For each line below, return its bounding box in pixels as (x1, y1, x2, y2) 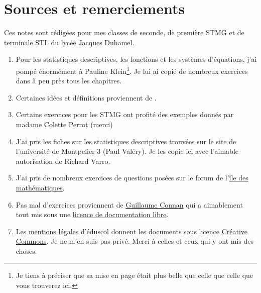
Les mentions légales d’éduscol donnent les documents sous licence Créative (16, 226, 248, 236)
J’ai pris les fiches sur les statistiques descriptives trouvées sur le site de (16, 136, 236, 146)
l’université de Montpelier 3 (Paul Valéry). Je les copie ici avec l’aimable (16, 146, 238, 156)
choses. (16, 245, 37, 256)
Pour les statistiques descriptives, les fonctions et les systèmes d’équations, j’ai (16, 54, 257, 64)
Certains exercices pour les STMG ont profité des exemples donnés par (16, 109, 234, 120)
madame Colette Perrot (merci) (16, 119, 113, 129)
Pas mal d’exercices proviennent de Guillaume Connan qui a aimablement (16, 199, 243, 210)
